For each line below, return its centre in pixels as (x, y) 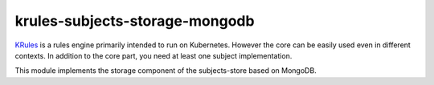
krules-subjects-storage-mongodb (135, 21)
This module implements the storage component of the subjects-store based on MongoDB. (166, 71)
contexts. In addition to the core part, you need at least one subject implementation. (154, 55)
